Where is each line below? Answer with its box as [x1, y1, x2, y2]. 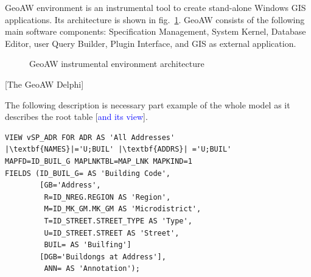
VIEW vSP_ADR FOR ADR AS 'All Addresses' [5, 133, 175, 142]
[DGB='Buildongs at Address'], [40, 252, 166, 261]
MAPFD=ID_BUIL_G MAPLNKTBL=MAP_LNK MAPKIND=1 [5, 156, 192, 166]
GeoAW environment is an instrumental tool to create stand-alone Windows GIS [5, 1, 306, 13]
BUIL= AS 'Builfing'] [44, 240, 131, 250]
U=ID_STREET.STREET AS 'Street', [44, 228, 180, 237]
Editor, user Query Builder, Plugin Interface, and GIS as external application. [5, 37, 296, 49]
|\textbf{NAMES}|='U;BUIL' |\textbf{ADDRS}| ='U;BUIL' [5, 145, 232, 154]
